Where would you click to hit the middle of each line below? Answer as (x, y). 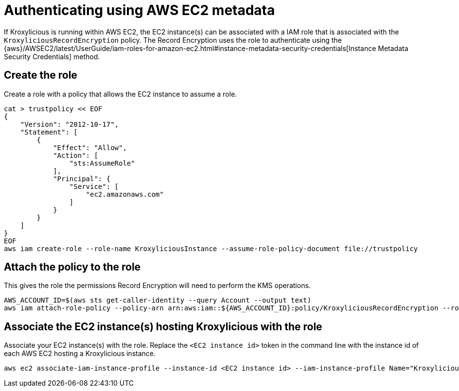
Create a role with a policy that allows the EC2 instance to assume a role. (121, 94)
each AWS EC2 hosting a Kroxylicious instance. (80, 354)
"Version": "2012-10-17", (70, 124)
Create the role (41, 75)
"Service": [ (94, 186)
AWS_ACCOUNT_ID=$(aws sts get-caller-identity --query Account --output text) (158, 300)
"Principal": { (82, 178)
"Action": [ (76, 155)
